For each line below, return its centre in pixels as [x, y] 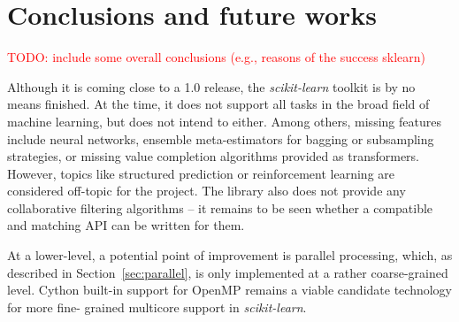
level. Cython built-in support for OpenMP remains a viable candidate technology [229, 290]
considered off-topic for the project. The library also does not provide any [207, 191]
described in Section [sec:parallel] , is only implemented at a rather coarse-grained [228, 272]
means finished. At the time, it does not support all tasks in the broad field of [218, 104]
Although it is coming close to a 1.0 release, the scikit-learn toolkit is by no [211, 86]
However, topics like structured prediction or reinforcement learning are [201, 173]
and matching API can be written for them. [126, 225]
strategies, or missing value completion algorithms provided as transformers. [213, 156]
